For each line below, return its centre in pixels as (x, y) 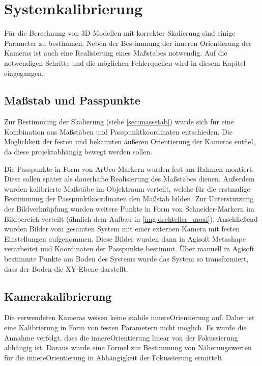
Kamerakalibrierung (58, 296)
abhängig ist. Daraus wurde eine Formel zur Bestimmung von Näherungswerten (128, 347)
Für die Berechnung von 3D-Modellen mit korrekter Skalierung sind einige (120, 33)
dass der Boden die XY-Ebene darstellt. (66, 268)
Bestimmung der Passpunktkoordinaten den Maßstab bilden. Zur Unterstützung (129, 199)
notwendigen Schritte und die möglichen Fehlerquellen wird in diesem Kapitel (125, 62)
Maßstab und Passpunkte (72, 100)
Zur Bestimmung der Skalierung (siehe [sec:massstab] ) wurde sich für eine (119, 122)
